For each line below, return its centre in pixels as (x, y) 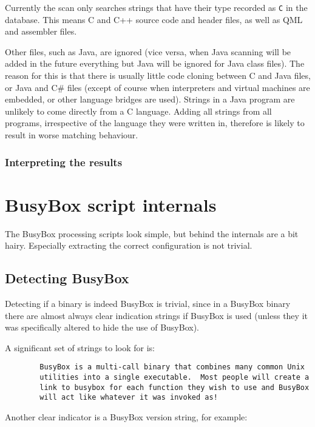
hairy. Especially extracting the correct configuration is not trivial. (129, 245)
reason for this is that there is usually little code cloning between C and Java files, (158, 76)
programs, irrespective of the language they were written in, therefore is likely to (155, 123)
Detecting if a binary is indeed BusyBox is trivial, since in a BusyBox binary (148, 303)
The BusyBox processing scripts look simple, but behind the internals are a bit (152, 233)
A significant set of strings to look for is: (80, 347)
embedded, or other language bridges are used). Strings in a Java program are (150, 99)
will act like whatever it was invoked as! (129, 398)
